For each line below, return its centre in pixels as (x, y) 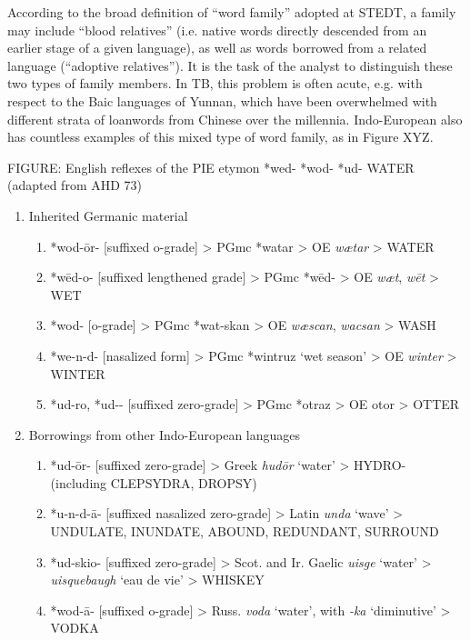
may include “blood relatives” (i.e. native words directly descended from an (217, 30)
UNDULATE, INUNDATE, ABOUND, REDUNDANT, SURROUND (245, 531)
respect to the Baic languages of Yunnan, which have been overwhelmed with (222, 100)
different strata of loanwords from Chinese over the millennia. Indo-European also (235, 119)
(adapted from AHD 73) (75, 185)
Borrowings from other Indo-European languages (165, 434)
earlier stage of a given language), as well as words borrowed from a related (217, 48)
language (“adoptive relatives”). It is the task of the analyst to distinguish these (230, 65)
